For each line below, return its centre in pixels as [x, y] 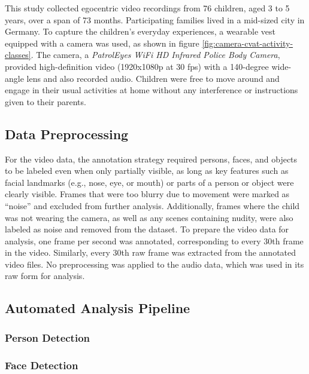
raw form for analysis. [45, 276]
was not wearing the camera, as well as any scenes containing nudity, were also [149, 217]
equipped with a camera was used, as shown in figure [102, 43]
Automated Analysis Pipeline [98, 308]
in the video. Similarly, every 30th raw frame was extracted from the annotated [151, 252]
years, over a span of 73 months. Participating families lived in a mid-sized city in [155, 19]
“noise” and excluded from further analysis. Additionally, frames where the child [152, 205]
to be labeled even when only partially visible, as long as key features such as [147, 171]
